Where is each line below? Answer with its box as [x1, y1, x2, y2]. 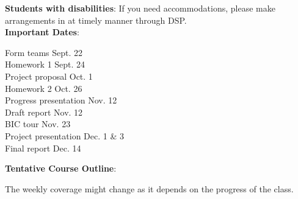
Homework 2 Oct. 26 [5, 82, 82, 94]
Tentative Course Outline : [5, 162, 117, 175]
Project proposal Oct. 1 [5, 69, 93, 82]
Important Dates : [5, 26, 79, 38]
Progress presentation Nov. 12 [5, 94, 117, 106]
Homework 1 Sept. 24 [5, 58, 85, 71]
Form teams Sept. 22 [5, 46, 83, 58]
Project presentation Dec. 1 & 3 [5, 129, 124, 142]
